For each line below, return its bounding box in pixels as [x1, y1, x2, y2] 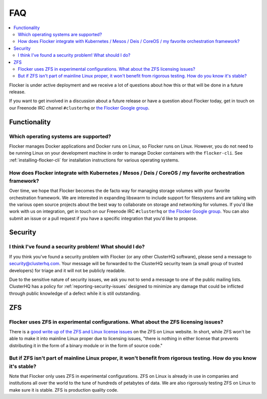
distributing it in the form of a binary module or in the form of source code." [9, 342, 163, 348]
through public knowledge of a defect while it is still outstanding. [9, 290, 141, 296]
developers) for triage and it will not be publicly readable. [9, 267, 126, 274]
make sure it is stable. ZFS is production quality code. [9, 387, 119, 393]
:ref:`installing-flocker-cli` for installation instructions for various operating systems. [9, 157, 179, 163]
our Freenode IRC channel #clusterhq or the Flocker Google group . [9, 105, 150, 111]
